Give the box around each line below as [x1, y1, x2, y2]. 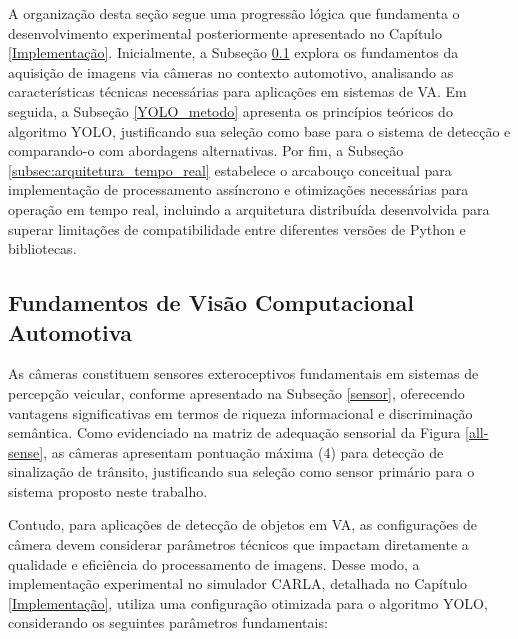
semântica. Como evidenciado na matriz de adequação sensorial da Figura [8, 422, 461, 443]
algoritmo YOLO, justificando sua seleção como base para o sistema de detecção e [8, 120, 511, 141]
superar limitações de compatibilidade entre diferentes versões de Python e [8, 218, 466, 239]
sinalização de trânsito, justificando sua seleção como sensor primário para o [8, 461, 475, 482]
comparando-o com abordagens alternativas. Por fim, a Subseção [8, 140, 404, 161]
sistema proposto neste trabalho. [8, 480, 208, 501]
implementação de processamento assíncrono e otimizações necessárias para [8, 179, 469, 200]
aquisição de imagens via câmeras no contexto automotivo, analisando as [8, 61, 454, 82]
